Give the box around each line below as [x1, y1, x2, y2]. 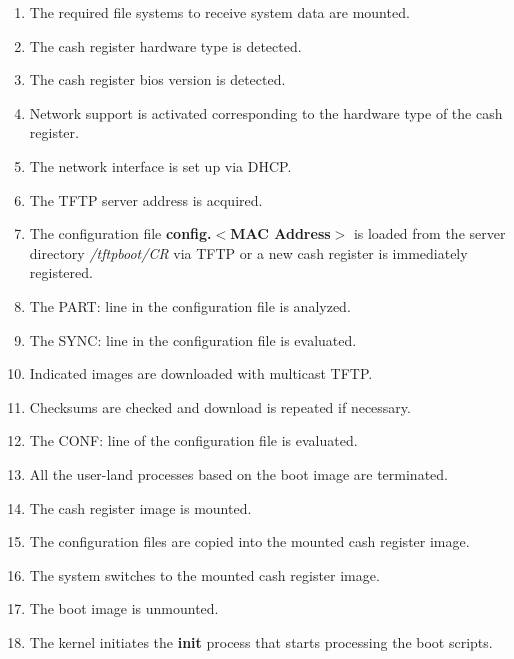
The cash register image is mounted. [29, 497, 252, 518]
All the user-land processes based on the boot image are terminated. [29, 463, 448, 484]
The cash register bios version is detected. [29, 69, 286, 90]
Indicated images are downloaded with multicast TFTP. [29, 363, 373, 384]
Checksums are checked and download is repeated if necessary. [29, 396, 411, 417]
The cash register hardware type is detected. [29, 35, 302, 56]
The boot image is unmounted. [29, 598, 219, 619]
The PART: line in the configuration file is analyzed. [29, 295, 351, 316]
